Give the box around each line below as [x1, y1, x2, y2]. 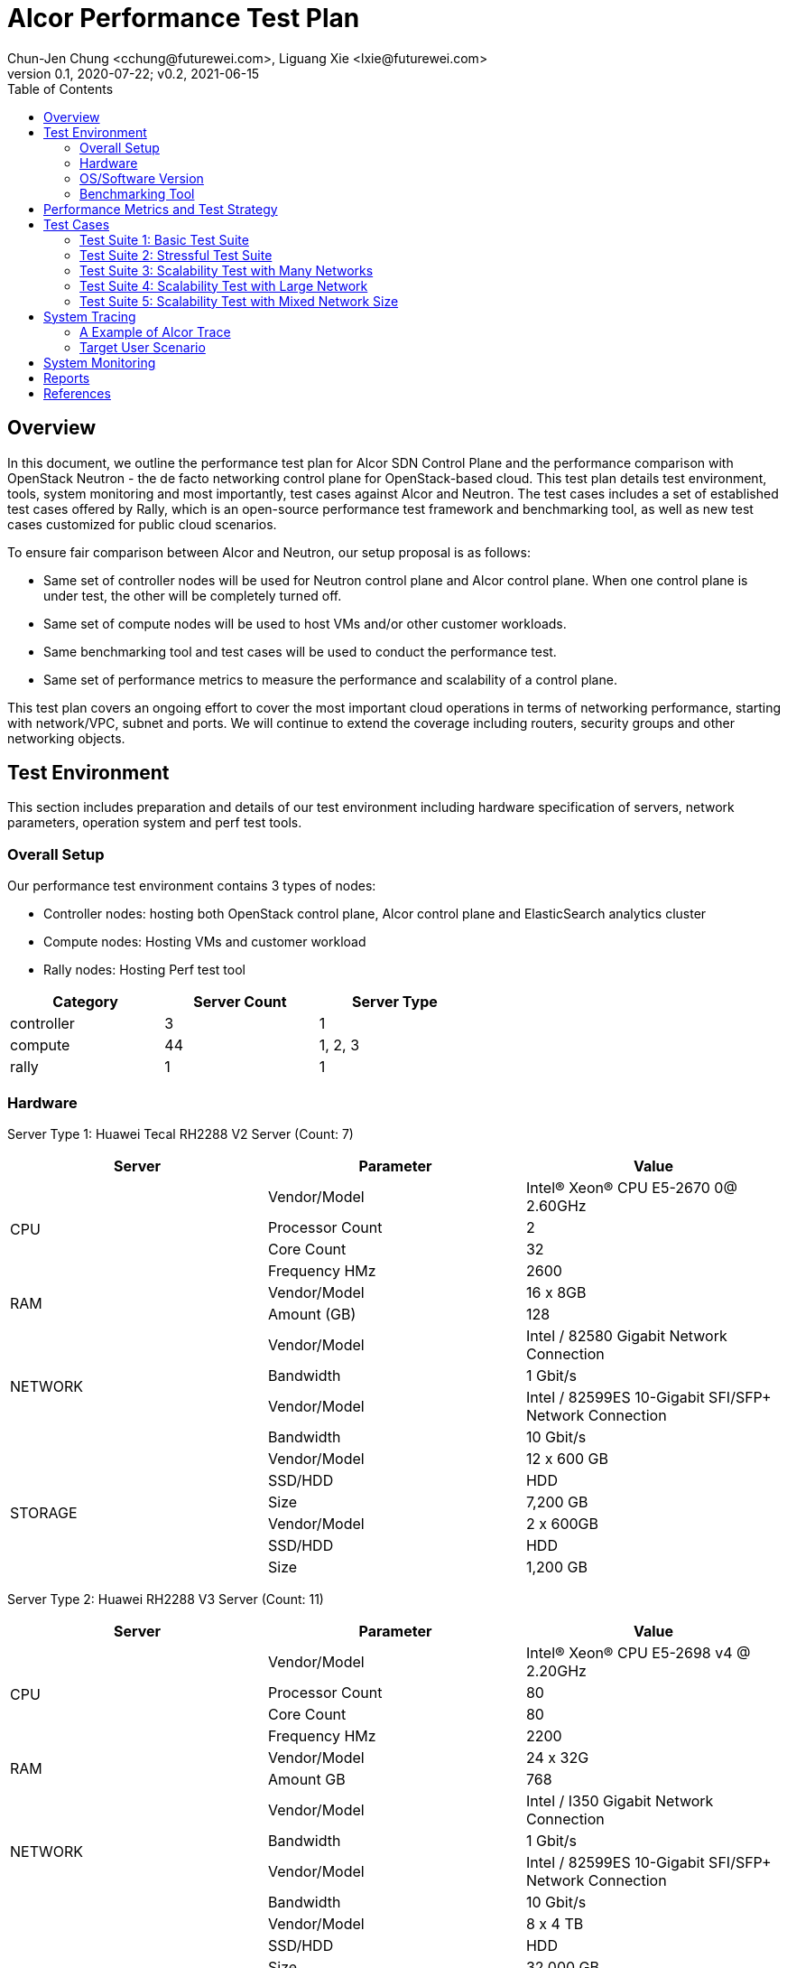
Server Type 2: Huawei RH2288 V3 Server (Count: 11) [7, 1590, 324, 1607]
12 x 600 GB [525, 1449, 608, 1468]
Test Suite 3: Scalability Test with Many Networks [79, 262, 374, 278]
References [43, 385, 111, 401]
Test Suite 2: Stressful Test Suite [79, 247, 273, 263]
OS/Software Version [79, 170, 204, 186]
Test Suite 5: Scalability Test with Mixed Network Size [79, 293, 399, 309]
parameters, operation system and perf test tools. [7, 815, 302, 831]
